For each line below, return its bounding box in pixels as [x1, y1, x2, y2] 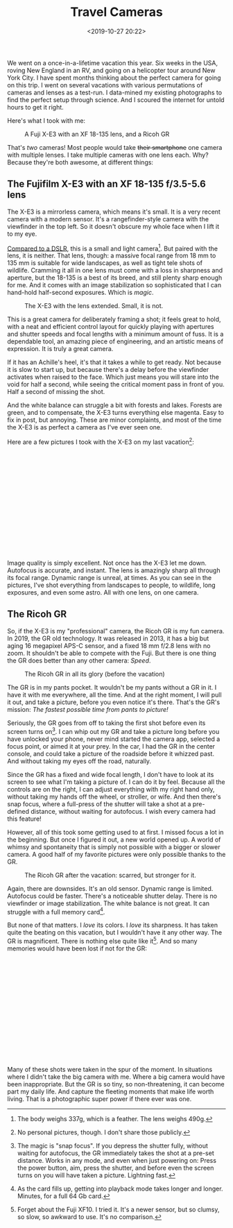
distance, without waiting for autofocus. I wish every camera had [31, 807, 216, 815]
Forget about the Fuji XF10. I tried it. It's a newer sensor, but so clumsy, [17, 1205, 220, 1213]
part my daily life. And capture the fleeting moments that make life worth [7, 1087, 214, 1095]
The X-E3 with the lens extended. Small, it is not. [24, 302, 164, 310]
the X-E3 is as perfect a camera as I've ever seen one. [7, 423, 162, 432]
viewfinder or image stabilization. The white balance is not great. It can [7, 899, 210, 907]
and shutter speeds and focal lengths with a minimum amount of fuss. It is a [7, 330, 224, 339]
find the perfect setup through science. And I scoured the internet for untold [7, 95, 225, 104]
